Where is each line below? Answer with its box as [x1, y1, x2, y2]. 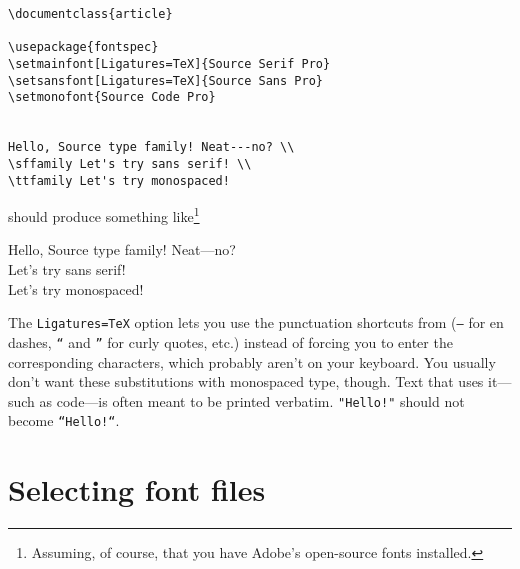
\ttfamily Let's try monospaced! [8, 173, 230, 188]
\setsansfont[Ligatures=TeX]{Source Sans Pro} [8, 73, 323, 88]
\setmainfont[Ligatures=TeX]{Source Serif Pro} [8, 56, 331, 71]
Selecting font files [8, 469, 266, 510]
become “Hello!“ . [8, 410, 120, 431]
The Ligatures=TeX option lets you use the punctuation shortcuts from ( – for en [8, 312, 504, 333]
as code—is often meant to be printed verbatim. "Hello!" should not [39, 390, 465, 411]
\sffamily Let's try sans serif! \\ [8, 156, 252, 171]
